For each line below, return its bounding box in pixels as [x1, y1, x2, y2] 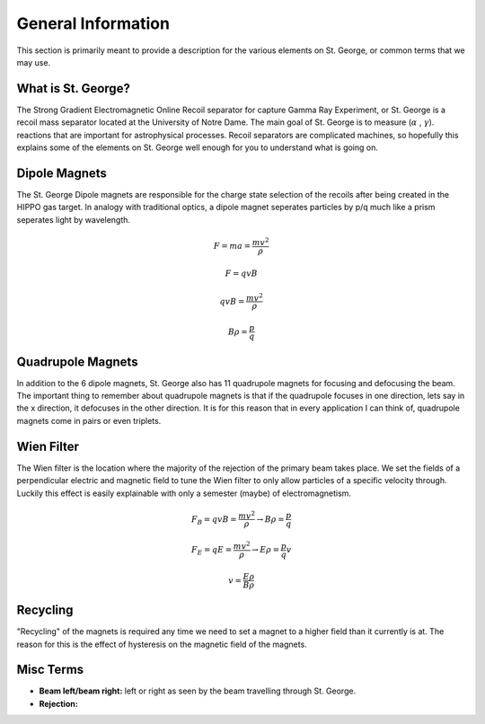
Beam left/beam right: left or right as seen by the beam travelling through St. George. [39, 685, 357, 696]
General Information [16, 13, 171, 33]
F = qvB [225, 269, 258, 278]
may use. [16, 57, 51, 67]
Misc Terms [16, 662, 84, 677]
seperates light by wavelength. [16, 214, 130, 225]
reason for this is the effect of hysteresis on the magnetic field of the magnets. [16, 639, 307, 649]
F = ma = [213, 241, 251, 251]
